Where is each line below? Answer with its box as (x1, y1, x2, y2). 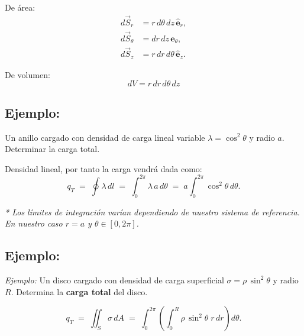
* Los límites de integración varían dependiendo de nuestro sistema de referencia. (5, 205, 300, 218)
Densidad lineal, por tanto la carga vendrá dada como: (5, 162, 202, 175)
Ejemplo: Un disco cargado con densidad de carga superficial (5, 273, 224, 286)
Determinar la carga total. (5, 143, 100, 155)
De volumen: (5, 68, 50, 80)
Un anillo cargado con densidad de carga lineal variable (5, 131, 205, 143)
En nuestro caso (5, 217, 63, 230)
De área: (5, 1, 35, 13)
